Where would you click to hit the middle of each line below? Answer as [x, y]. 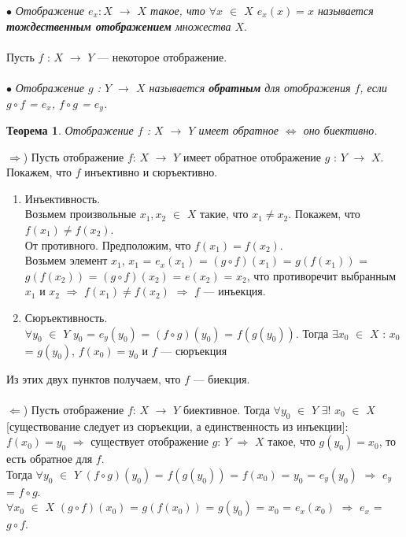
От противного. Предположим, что [108, 244]
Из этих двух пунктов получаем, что [94, 378]
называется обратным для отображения [250, 87]
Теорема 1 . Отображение [70, 130]
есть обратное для [50, 459]
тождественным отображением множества [119, 26]
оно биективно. [340, 130]
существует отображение [149, 441]
